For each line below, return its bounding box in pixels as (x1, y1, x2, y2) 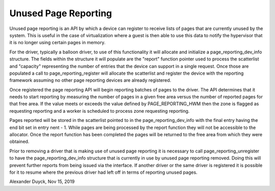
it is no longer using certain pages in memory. (9, 40, 105, 46)
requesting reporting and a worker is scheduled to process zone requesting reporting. (9, 108, 190, 114)
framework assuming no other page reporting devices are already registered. (9, 77, 172, 83)
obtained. (9, 139, 30, 145)
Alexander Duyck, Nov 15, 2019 (9, 178, 75, 185)
